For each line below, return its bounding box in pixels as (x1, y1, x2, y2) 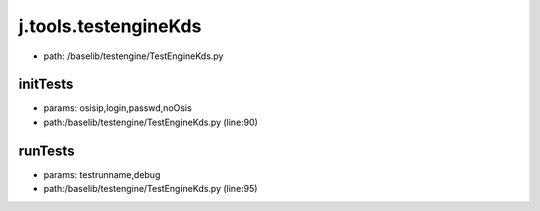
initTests (18, 76, 74, 93)
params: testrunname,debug (43, 168, 161, 180)
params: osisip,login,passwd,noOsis (43, 102, 192, 114)
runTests (18, 142, 75, 159)
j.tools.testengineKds (18, 15, 202, 37)
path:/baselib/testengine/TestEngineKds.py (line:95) (43, 183, 258, 195)
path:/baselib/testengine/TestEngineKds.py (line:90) (43, 116, 259, 128)
